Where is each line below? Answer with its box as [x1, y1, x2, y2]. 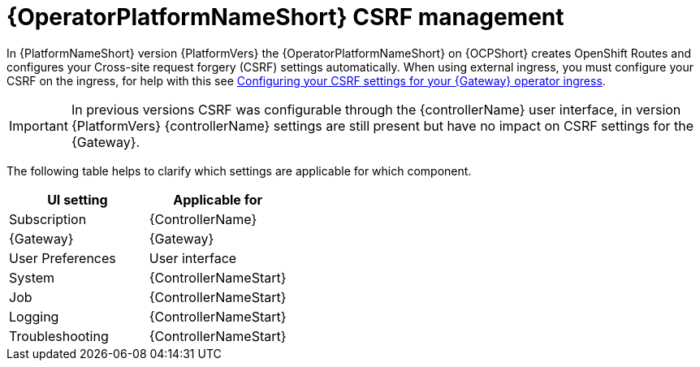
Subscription [9, 210, 87, 227]
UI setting [47, 191, 108, 208]
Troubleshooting [9, 327, 109, 344]
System [9, 269, 55, 286]
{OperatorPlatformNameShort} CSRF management [6, 3, 564, 31]
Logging [9, 308, 59, 325]
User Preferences [9, 249, 116, 266]
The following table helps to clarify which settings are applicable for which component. [6, 163, 472, 178]
